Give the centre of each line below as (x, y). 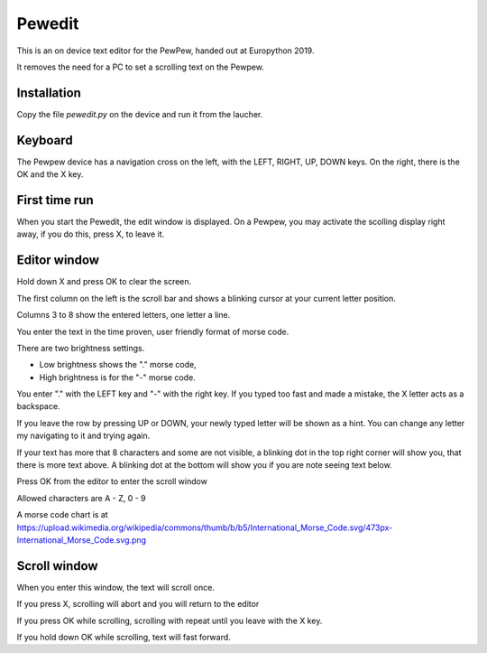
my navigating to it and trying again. (83, 436)
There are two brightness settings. (81, 348)
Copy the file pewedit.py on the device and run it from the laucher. (140, 114)
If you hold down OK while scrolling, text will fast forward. (124, 638)
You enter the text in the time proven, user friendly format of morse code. (153, 331)
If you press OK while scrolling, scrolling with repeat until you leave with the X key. (170, 620)
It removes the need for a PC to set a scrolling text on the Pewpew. (141, 67)
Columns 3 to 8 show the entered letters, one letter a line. (124, 315)
